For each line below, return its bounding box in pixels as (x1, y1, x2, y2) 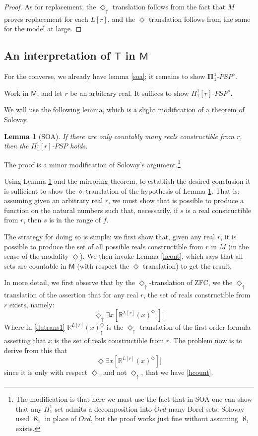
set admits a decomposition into (55, 403, 152, 414)
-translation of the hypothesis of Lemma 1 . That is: (83, 185, 240, 196)
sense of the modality (4, 251, 69, 261)
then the (4, 141, 29, 151)
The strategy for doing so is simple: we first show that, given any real (4, 231, 215, 241)
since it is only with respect (4, 367, 88, 377)
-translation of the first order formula (137, 322, 251, 332)
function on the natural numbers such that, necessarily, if (4, 205, 178, 215)
